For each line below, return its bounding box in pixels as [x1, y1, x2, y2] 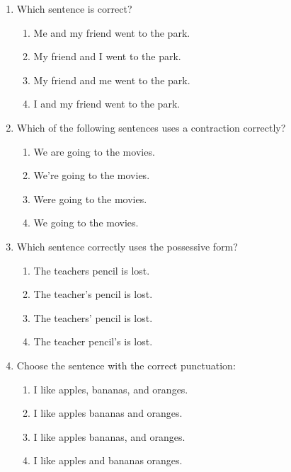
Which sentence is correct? [16, 1, 132, 16]
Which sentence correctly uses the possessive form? [16, 238, 238, 253]
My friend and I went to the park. [33, 49, 181, 64]
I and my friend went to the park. [33, 96, 181, 111]
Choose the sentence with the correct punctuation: [16, 357, 236, 372]
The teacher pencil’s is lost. [33, 334, 153, 349]
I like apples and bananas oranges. [33, 453, 183, 468]
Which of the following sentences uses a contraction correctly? [16, 120, 286, 134]
